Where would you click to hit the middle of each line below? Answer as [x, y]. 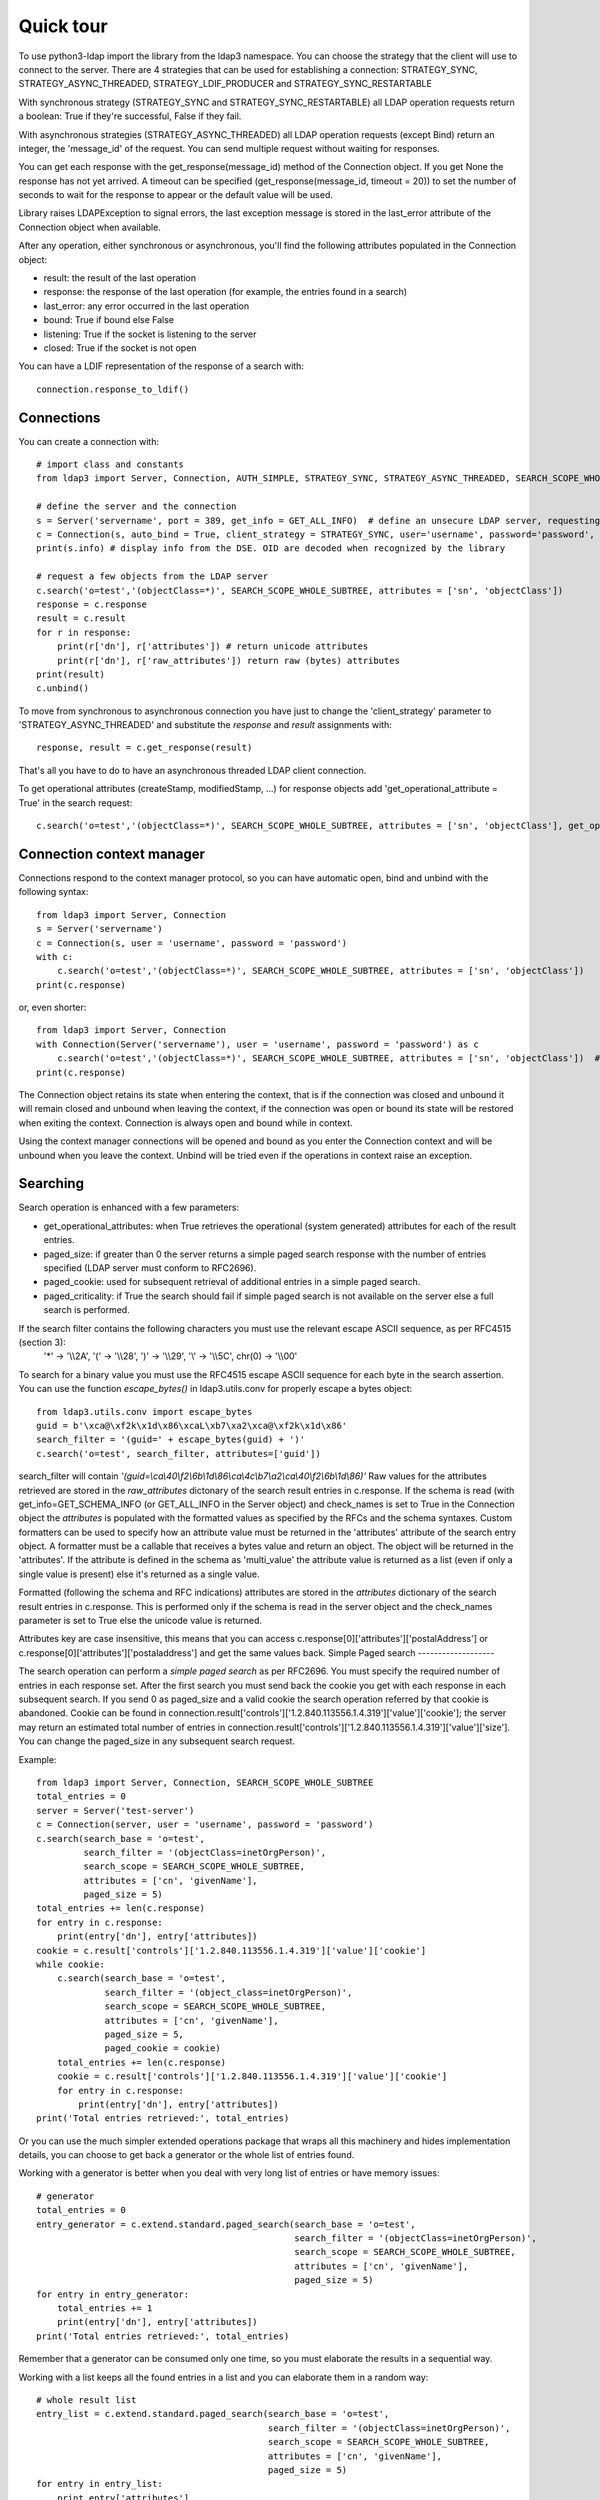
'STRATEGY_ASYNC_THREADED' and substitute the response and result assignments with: [205, 725]
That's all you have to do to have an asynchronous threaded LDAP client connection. [192, 770]
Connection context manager [111, 853]
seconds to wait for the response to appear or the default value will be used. [176, 195]
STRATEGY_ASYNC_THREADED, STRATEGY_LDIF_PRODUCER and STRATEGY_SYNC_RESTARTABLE [225, 84]
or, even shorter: [52, 1007]
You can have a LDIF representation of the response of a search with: [161, 366]
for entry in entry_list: [100, 2484]
